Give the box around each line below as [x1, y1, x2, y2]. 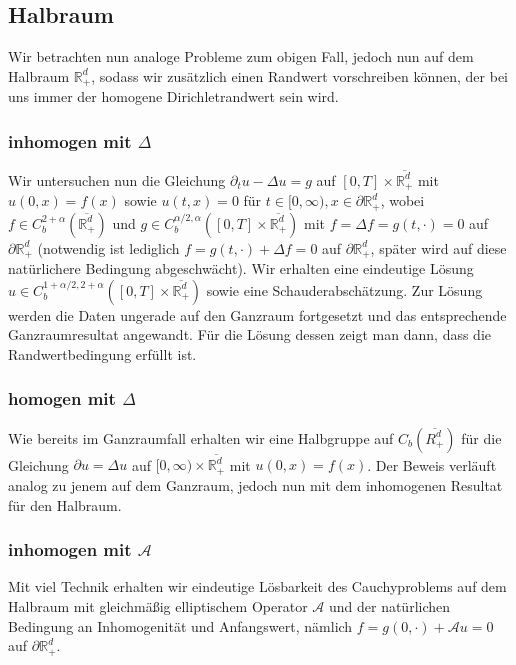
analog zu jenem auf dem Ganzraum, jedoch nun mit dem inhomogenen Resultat [8, 474, 503, 495]
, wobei [380, 190, 425, 211]
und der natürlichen [328, 595, 451, 616]
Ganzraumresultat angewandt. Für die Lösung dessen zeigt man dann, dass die [8, 324, 491, 345]
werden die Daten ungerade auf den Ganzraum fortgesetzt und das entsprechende [8, 304, 507, 325]
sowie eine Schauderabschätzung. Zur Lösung [206, 279, 483, 300]
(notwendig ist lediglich [37, 237, 180, 258]
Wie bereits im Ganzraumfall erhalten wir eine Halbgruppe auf [8, 427, 394, 448]
